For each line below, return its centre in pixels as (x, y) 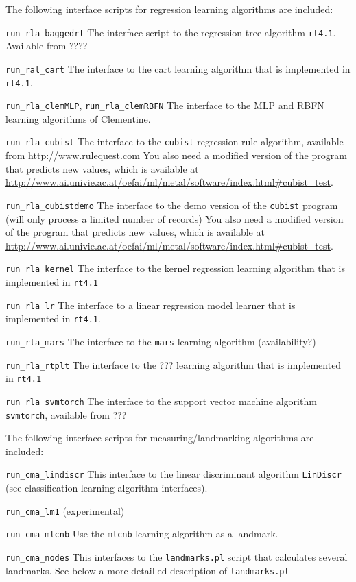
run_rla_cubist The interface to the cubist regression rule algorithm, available (175, 142)
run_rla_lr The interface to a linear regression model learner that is (151, 305)
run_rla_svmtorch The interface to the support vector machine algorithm (161, 401)
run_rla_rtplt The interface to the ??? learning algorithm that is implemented (174, 364)
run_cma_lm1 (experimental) (65, 510)
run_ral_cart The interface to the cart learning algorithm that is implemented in (178, 68)
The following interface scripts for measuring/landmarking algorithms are (160, 438)
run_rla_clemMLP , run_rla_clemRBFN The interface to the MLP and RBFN (165, 105)
